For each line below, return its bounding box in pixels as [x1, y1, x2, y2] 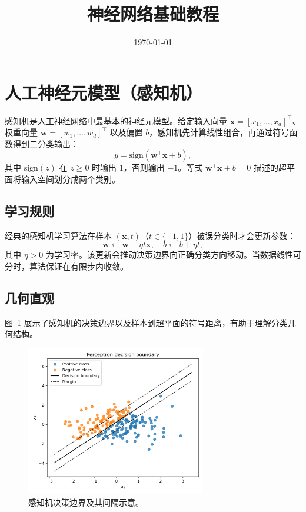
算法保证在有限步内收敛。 [29, 260, 128, 272]
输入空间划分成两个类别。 [21, 173, 120, 185]
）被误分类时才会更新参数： [188, 229, 296, 241]
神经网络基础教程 [87, 2, 219, 26]
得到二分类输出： [12, 137, 79, 149]
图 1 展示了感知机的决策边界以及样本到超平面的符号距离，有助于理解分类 [5, 316, 288, 328]
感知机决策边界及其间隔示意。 [28, 496, 144, 508]
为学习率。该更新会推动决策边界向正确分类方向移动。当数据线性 [45, 248, 293, 261]
